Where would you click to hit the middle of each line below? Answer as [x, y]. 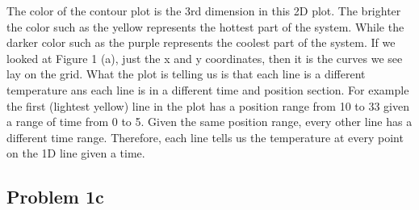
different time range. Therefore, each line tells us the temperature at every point [205, 137]
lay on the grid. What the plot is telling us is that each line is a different [186, 74]
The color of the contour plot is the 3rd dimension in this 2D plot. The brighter [204, 10]
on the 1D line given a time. [76, 153]
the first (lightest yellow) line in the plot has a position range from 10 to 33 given [208, 105]
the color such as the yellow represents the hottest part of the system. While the [205, 26]
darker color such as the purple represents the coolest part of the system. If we [201, 42]
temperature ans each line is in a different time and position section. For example [208, 89]
